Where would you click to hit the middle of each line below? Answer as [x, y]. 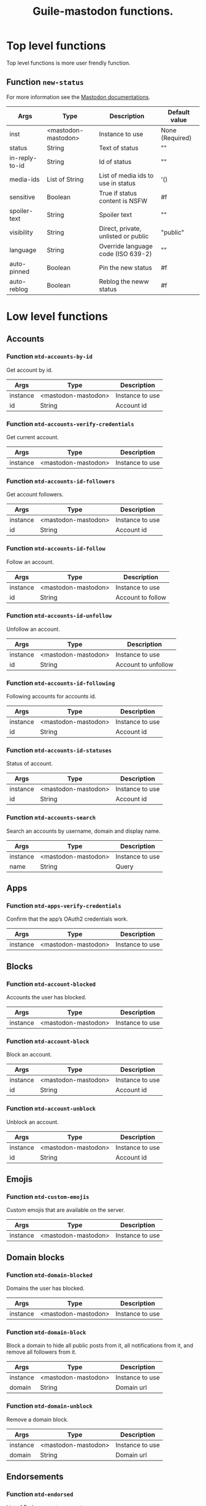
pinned [19, 271]
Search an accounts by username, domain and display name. [83, 831]
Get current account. [33, 437]
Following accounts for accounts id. [51, 696]
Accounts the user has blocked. [47, 997]
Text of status [119, 147]
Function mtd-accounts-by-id [50, 356]
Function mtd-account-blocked [51, 984]
